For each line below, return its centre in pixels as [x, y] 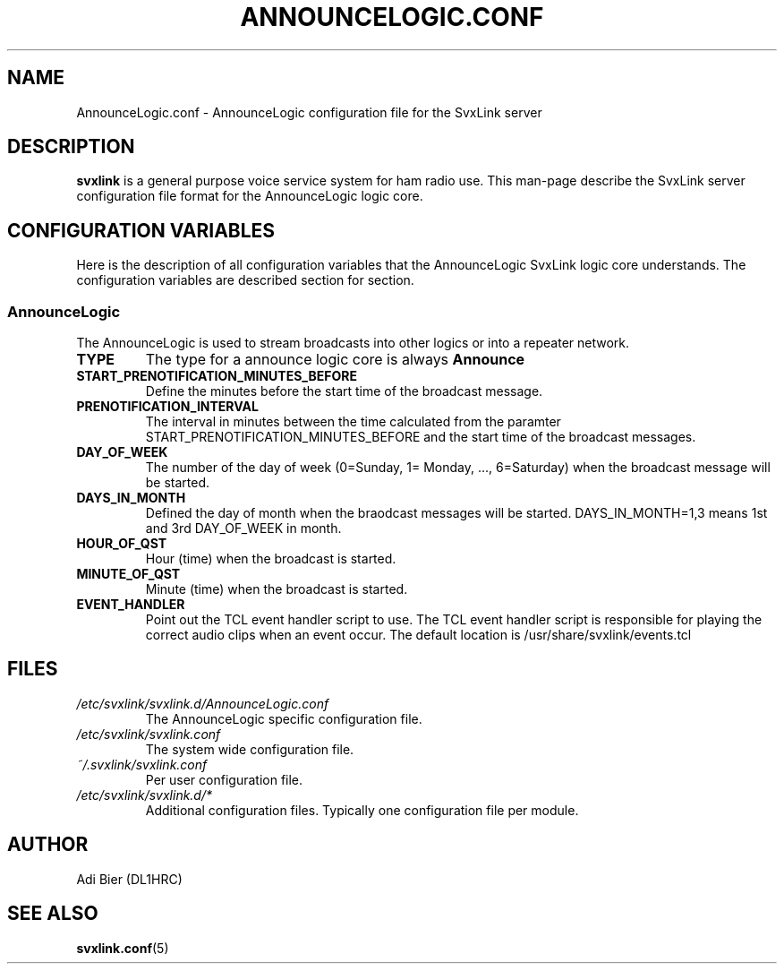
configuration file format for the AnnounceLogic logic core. [250, 196]
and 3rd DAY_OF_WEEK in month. [243, 528]
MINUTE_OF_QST [128, 574]
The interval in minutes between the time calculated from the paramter [353, 422]
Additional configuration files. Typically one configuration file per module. [362, 810]
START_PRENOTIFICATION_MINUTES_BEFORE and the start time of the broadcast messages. [421, 437]
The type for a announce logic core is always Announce [335, 360]
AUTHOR [48, 845]
